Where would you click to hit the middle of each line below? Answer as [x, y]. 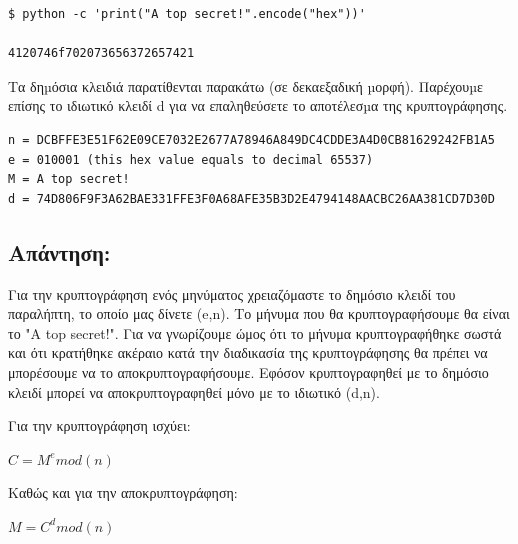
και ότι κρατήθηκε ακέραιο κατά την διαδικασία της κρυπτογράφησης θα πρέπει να [248, 352]
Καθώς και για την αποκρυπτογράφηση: [123, 492]
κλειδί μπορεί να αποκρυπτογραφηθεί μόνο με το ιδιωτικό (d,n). [194, 391]
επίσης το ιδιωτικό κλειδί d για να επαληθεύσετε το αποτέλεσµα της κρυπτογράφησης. [258, 105]
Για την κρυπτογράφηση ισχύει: [99, 425]
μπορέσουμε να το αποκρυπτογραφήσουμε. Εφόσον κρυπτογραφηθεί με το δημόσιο [248, 371]
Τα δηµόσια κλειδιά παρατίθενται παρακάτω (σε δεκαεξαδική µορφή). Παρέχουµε [245, 85]
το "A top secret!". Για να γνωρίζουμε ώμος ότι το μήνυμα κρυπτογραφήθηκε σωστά [255, 332]
